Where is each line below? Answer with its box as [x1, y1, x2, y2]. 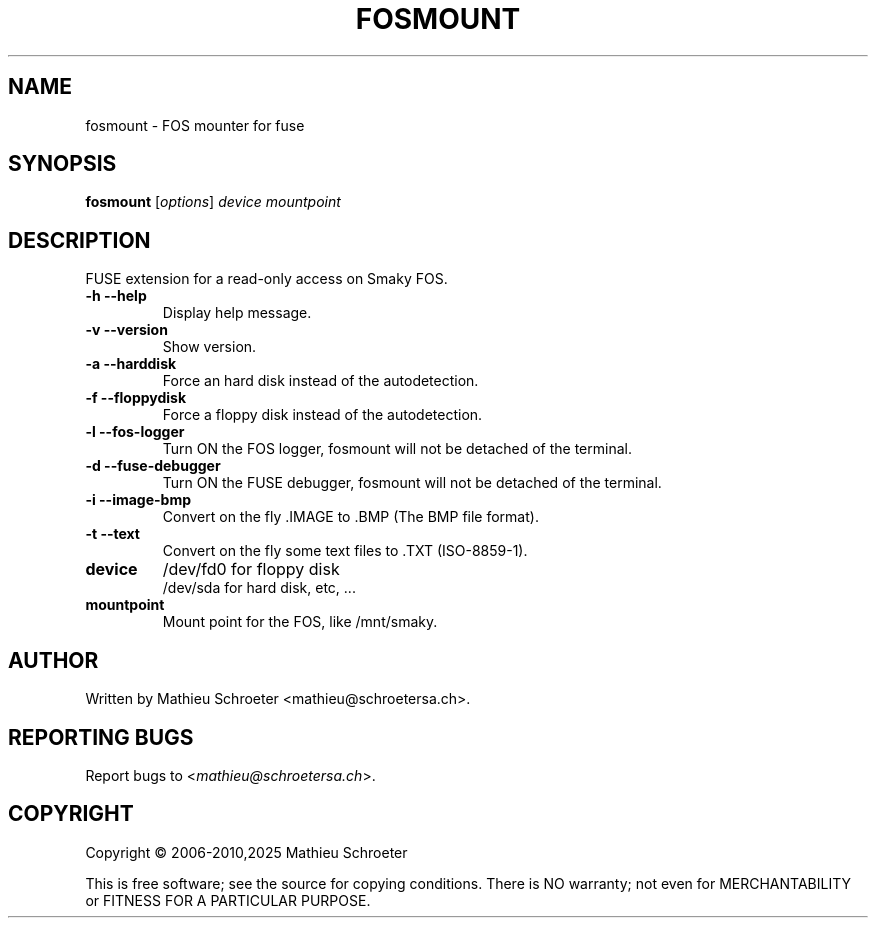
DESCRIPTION [8, 227, 151, 253]
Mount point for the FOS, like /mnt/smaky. [162, 613, 438, 631]
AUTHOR [8, 647, 99, 673]
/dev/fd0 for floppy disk [162, 559, 340, 580]
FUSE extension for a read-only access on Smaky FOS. [85, 270, 448, 288]
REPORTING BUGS [8, 724, 194, 750]
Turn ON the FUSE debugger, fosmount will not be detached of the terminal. [162, 474, 662, 492]
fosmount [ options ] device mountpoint [85, 193, 341, 211]
